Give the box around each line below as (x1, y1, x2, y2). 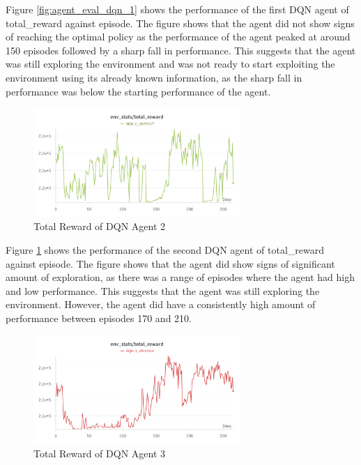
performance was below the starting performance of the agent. (6, 84, 271, 98)
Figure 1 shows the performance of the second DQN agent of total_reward (6, 242, 324, 257)
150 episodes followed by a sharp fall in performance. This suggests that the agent (6, 43, 356, 57)
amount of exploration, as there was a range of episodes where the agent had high (6, 270, 355, 284)
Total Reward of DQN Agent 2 (33, 219, 166, 234)
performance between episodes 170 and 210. (6, 310, 192, 325)
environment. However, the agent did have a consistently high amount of (6, 297, 316, 312)
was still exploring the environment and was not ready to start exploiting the (6, 56, 335, 71)
